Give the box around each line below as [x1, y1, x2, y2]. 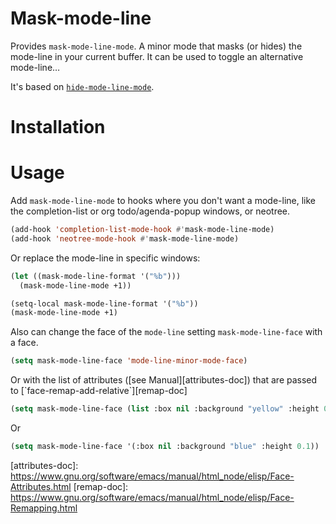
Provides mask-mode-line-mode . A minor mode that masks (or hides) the [10, 40, 303, 52]
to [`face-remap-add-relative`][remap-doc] [10, 385, 188, 397]
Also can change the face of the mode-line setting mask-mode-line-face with [10, 326, 323, 338]
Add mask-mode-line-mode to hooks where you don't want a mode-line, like [10, 195, 317, 207]
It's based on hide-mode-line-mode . [10, 80, 155, 92]
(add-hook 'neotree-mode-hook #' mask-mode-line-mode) [10, 233, 240, 244]
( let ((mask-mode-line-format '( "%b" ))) [10, 271, 182, 281]
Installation [10, 116, 106, 139]
